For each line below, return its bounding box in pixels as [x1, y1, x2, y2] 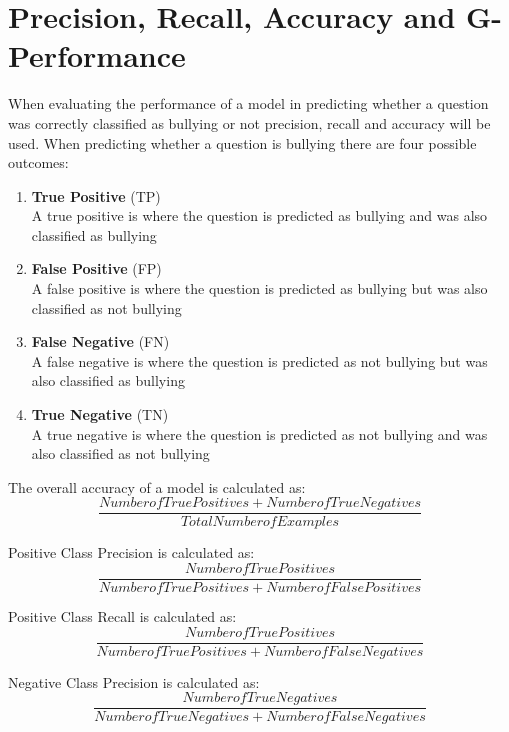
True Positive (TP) [31, 185, 161, 206]
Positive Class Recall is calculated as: [8, 606, 237, 627]
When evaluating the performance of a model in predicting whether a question [8, 93, 489, 114]
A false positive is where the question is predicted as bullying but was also [31, 278, 488, 299]
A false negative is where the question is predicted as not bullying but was [31, 350, 488, 371]
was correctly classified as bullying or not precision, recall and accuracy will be [8, 112, 491, 133]
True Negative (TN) [31, 404, 169, 425]
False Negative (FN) [31, 331, 170, 352]
